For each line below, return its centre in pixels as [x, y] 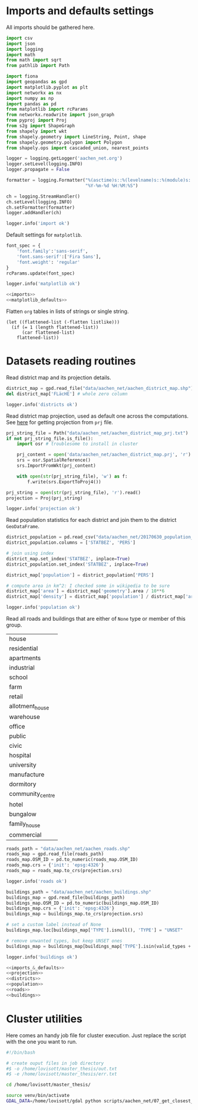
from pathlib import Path [38, 66]
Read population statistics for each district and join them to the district [91, 520]
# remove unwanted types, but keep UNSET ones [64, 941]
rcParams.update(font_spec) [41, 273]
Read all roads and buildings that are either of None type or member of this [96, 619]
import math [21, 54]
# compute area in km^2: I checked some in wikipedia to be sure [88, 586]
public [18, 736]
